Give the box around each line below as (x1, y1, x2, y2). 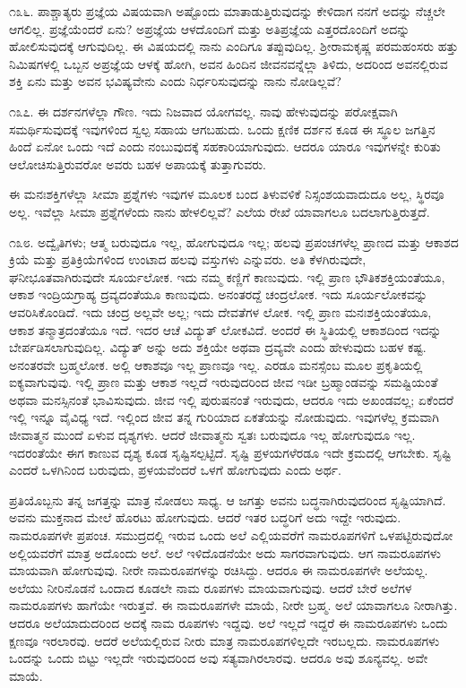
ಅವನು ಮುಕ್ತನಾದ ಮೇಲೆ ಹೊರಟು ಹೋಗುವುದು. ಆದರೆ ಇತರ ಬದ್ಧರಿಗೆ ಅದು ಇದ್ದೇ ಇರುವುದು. (9, 508, 401, 527)
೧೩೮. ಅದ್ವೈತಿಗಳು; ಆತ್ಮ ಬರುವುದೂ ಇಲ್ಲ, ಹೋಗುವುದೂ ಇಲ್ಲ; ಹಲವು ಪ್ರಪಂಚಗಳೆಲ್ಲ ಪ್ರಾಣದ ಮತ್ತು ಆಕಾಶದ (9, 232, 459, 251)
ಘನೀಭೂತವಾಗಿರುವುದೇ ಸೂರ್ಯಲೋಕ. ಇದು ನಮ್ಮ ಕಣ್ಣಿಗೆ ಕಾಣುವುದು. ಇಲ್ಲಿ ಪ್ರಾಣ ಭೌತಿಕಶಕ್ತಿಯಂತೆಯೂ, (9, 267, 445, 286)
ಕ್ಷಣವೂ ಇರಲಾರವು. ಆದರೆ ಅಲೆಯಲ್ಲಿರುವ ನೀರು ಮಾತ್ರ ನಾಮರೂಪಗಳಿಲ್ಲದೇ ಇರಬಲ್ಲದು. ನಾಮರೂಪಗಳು (9, 631, 440, 649)
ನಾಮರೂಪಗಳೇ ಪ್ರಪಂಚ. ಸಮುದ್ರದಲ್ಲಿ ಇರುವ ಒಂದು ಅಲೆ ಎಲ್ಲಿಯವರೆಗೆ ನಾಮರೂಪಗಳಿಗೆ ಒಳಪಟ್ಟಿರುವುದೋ (9, 526, 453, 545)
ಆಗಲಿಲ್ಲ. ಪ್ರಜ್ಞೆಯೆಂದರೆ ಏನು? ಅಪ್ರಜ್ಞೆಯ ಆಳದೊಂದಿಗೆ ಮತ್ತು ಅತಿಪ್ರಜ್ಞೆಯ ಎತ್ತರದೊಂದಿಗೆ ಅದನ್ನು (9, 19, 410, 38)
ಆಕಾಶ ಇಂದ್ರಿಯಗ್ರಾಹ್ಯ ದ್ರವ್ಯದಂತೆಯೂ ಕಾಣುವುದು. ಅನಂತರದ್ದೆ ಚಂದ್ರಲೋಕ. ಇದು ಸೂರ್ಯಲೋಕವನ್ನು (9, 285, 427, 304)
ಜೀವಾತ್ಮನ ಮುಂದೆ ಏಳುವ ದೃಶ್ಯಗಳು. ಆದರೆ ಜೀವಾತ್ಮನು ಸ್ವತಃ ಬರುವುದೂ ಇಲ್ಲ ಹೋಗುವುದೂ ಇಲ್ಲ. (9, 426, 416, 444)
